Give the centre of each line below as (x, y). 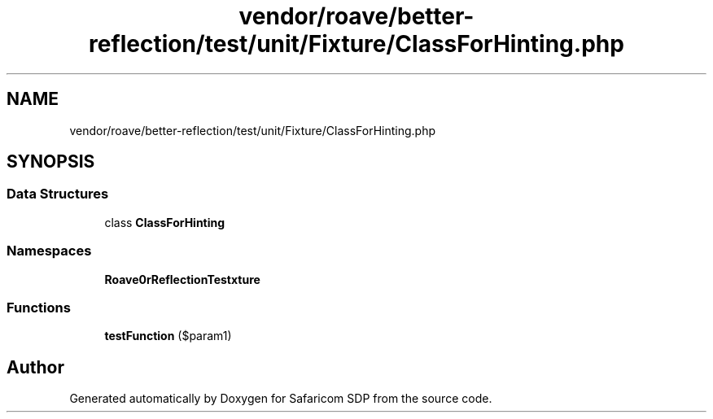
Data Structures (58, 194)
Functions (39, 307)
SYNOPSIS (51, 162)
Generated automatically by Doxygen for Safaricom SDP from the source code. (281, 399)
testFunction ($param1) (168, 336)
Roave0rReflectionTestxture (182, 279)
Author (35, 367)
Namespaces (49, 251)
